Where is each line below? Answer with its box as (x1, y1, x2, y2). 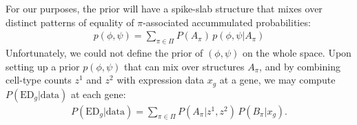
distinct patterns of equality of (6, 15, 134, 29)
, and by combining (259, 59, 340, 73)
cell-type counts (6, 73, 72, 87)
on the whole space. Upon (242, 46, 351, 60)
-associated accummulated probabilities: (143, 15, 311, 29)
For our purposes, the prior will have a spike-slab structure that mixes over (6, 1, 323, 15)
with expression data (116, 73, 204, 87)
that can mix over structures (124, 59, 245, 73)
